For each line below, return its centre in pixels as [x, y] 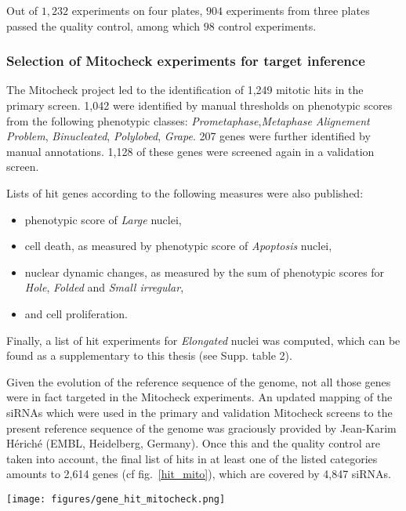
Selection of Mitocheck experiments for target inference [186, 61]
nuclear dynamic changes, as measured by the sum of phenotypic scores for [205, 272]
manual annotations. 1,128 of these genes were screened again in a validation [190, 151]
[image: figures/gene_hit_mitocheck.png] [116, 499]
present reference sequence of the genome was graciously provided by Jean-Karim [201, 428]
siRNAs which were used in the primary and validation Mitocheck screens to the [199, 412]
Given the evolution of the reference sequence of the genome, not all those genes [199, 381]
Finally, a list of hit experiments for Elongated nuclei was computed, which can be [203, 340]
